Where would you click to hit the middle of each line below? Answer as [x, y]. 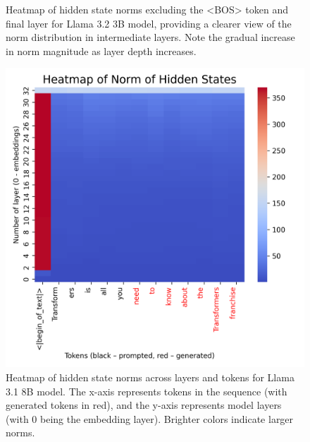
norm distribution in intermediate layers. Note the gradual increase [150, 37]
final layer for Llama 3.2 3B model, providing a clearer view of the [149, 23]
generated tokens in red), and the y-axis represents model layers [144, 405]
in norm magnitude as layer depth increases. [101, 50]
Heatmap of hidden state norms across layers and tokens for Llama [150, 377]
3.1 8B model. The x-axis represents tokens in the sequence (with [147, 391]
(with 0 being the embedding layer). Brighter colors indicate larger [150, 418]
